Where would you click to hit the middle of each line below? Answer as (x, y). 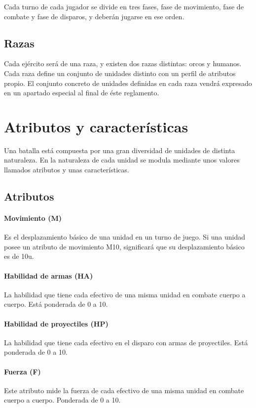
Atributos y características (96, 126)
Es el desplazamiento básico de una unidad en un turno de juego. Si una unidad (125, 237)
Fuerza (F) (22, 371)
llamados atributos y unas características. (67, 170)
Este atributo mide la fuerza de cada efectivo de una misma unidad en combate (124, 390)
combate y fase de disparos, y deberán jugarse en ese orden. (94, 16)
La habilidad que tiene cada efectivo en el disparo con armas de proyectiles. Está (126, 342)
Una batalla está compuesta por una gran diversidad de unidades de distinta (120, 150)
